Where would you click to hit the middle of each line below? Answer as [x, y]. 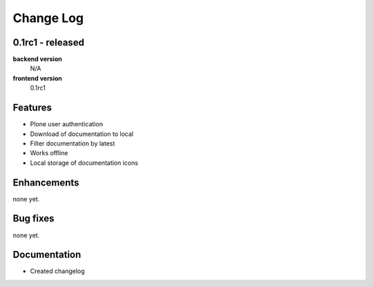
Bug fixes [34, 218]
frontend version [37, 78]
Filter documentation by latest [73, 143]
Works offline [49, 153]
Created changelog [58, 271]
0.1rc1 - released [48, 42]
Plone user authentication [67, 124]
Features [32, 108]
